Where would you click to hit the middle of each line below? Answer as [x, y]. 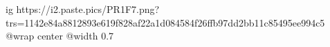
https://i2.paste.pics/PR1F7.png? [88, 9]
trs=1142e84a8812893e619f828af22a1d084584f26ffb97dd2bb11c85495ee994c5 [165, 22]
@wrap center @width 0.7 [60, 36]
